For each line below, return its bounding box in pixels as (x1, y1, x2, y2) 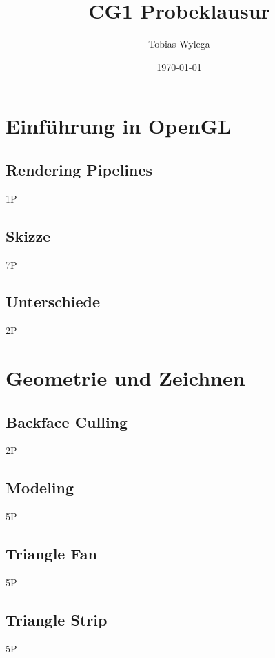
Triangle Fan (6, 543, 97, 564)
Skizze (6, 225, 51, 246)
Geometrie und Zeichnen (6, 364, 245, 392)
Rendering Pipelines (6, 158, 153, 180)
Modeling (6, 477, 74, 498)
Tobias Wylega (148, 37, 210, 51)
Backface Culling (6, 411, 128, 432)
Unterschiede (6, 291, 101, 312)
